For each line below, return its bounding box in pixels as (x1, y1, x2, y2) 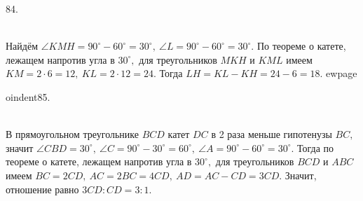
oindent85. (6, 89, 50, 104)
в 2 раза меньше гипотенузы (211, 127, 332, 141)
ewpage (326, 66, 357, 81)
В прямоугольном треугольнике (6, 127, 139, 141)
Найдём (6, 39, 39, 53)
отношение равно (6, 181, 79, 196)
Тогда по (297, 140, 334, 155)
